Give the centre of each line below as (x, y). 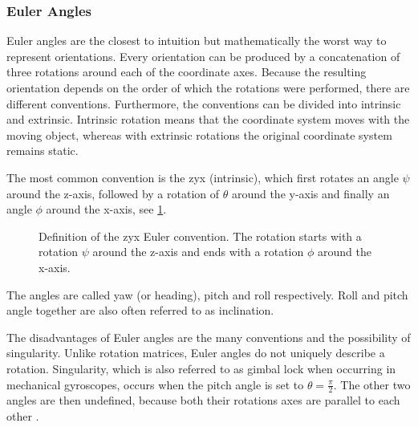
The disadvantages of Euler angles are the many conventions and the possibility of (209, 337)
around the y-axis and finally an (310, 193)
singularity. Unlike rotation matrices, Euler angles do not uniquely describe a (196, 353)
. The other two (372, 384)
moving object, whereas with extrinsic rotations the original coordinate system (199, 134)
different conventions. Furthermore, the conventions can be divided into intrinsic (204, 103)
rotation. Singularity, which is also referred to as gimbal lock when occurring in (201, 368)
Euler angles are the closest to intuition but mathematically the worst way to (197, 41)
